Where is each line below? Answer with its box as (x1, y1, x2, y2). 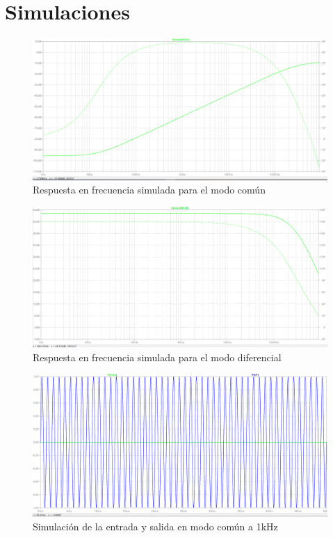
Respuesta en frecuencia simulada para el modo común (33, 182, 266, 197)
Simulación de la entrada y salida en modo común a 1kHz (33, 519, 278, 533)
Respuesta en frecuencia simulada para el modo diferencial (33, 349, 282, 364)
